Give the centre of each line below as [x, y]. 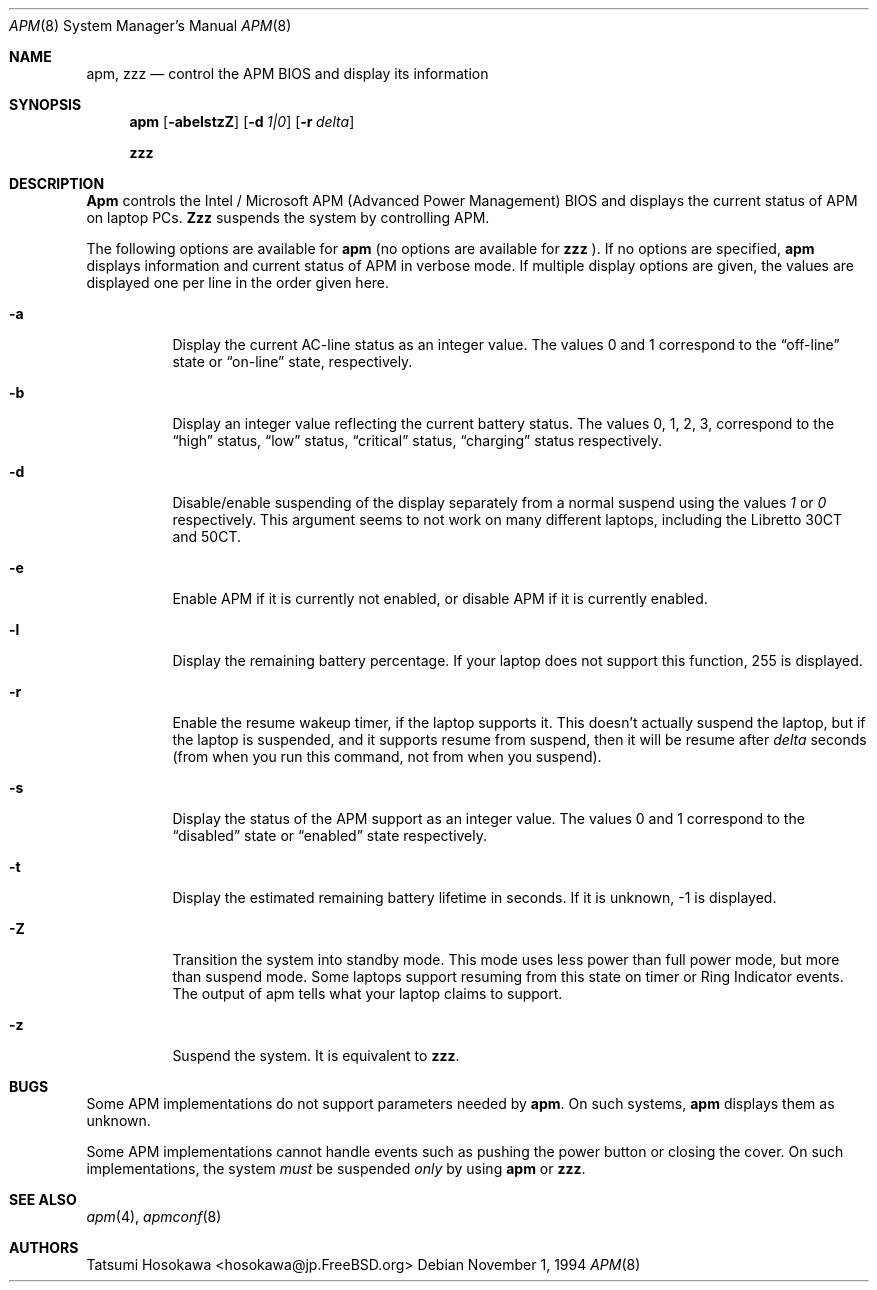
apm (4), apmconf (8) [154, 1216]
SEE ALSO [43, 1199]
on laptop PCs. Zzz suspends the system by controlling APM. [288, 217]
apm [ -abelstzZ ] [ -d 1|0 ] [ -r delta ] [242, 121]
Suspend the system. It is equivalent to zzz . [316, 1055]
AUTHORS [44, 1247]
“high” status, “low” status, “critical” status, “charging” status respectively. [417, 440]
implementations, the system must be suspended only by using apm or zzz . [336, 1168]
